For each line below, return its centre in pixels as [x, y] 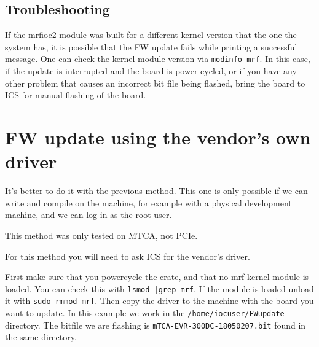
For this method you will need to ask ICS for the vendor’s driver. [128, 256]
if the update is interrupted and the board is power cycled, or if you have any [151, 71]
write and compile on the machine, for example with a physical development [148, 202]
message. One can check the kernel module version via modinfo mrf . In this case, [158, 59]
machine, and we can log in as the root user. [89, 215]
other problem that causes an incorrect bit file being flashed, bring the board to [155, 83]
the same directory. [41, 337]
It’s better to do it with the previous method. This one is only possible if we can [156, 191]
